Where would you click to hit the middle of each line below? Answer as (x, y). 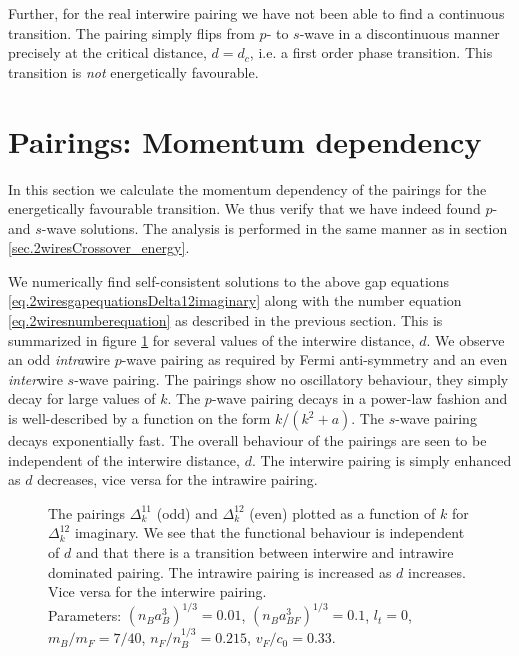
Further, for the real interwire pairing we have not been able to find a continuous (256, 13)
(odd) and (187, 512)
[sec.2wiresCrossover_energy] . (99, 247)
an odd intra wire (59, 359)
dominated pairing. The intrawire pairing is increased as (220, 571)
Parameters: (85, 614)
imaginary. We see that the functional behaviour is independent (269, 532)
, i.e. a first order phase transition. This (371, 52)
